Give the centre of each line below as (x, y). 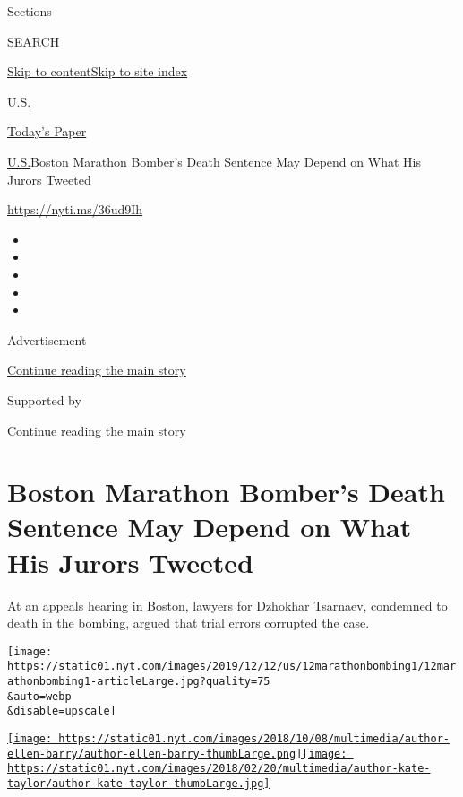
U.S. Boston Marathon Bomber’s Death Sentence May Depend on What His (214, 161)
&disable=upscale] (62, 711)
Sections (30, 11)
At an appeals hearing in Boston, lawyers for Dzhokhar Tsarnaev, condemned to (227, 605)
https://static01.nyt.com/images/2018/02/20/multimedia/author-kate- (219, 769)
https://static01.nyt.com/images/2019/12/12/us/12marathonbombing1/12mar (232, 667)
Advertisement (47, 339)
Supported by (44, 399)
